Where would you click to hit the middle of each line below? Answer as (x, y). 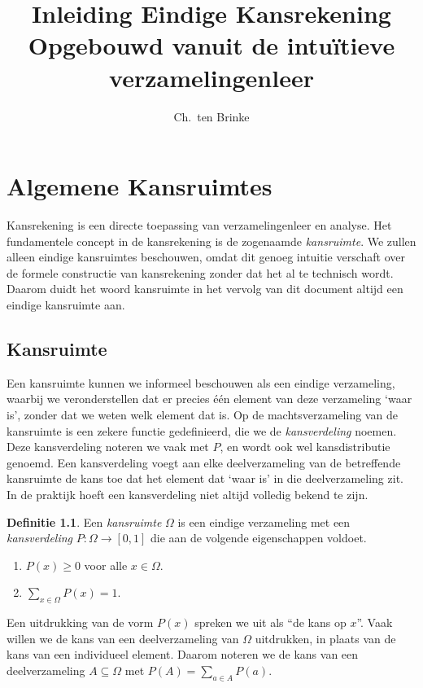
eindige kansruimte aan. (66, 305)
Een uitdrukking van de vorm (80, 622)
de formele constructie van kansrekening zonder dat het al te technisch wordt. (200, 272)
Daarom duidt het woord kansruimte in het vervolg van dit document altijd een (205, 289)
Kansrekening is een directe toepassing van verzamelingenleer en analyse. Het (199, 225)
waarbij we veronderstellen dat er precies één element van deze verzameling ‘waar (209, 399)
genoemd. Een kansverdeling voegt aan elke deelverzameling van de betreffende (204, 462)
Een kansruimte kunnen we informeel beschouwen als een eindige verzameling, (201, 382)
